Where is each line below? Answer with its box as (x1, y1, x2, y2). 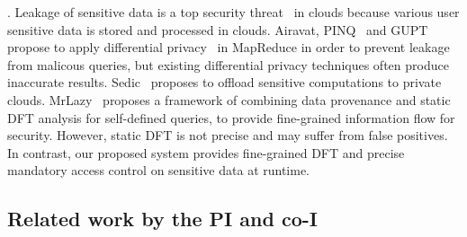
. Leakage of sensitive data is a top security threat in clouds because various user (7, 3, 460, 21)
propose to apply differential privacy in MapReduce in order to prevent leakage (7, 38, 450, 57)
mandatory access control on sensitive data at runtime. (7, 161, 310, 180)
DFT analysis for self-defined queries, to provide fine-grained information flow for (7, 108, 455, 127)
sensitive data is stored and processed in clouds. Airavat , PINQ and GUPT (7, 20, 428, 39)
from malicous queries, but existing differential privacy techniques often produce (7, 55, 449, 74)
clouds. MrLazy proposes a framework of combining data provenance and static (7, 90, 451, 109)
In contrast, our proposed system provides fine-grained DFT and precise (7, 143, 405, 162)
